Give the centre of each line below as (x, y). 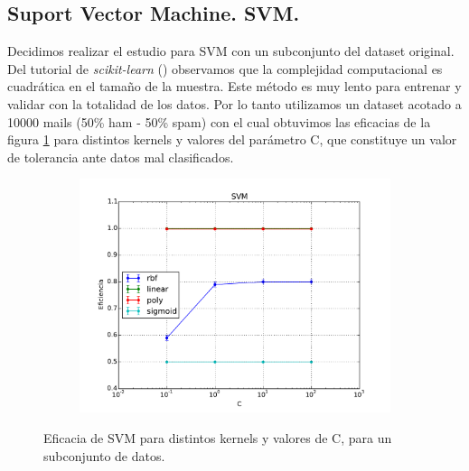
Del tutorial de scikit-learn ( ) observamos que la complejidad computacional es (225, 68)
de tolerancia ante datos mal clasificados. (121, 157)
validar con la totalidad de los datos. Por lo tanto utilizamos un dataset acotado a (234, 103)
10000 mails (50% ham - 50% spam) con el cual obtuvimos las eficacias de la (219, 121)
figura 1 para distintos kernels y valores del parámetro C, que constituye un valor (232, 139)
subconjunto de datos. (104, 455)
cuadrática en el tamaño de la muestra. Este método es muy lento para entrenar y (234, 86)
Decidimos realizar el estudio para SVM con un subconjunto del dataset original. (231, 51)
